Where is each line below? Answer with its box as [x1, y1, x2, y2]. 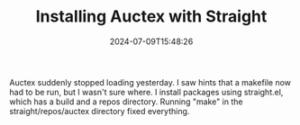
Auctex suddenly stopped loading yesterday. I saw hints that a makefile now [9, 76, 291, 87]
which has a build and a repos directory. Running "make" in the [9, 96, 243, 107]
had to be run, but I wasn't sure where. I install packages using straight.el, [9, 86, 284, 97]
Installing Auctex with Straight [35, 6, 268, 27]
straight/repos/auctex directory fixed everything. [9, 105, 190, 116]
